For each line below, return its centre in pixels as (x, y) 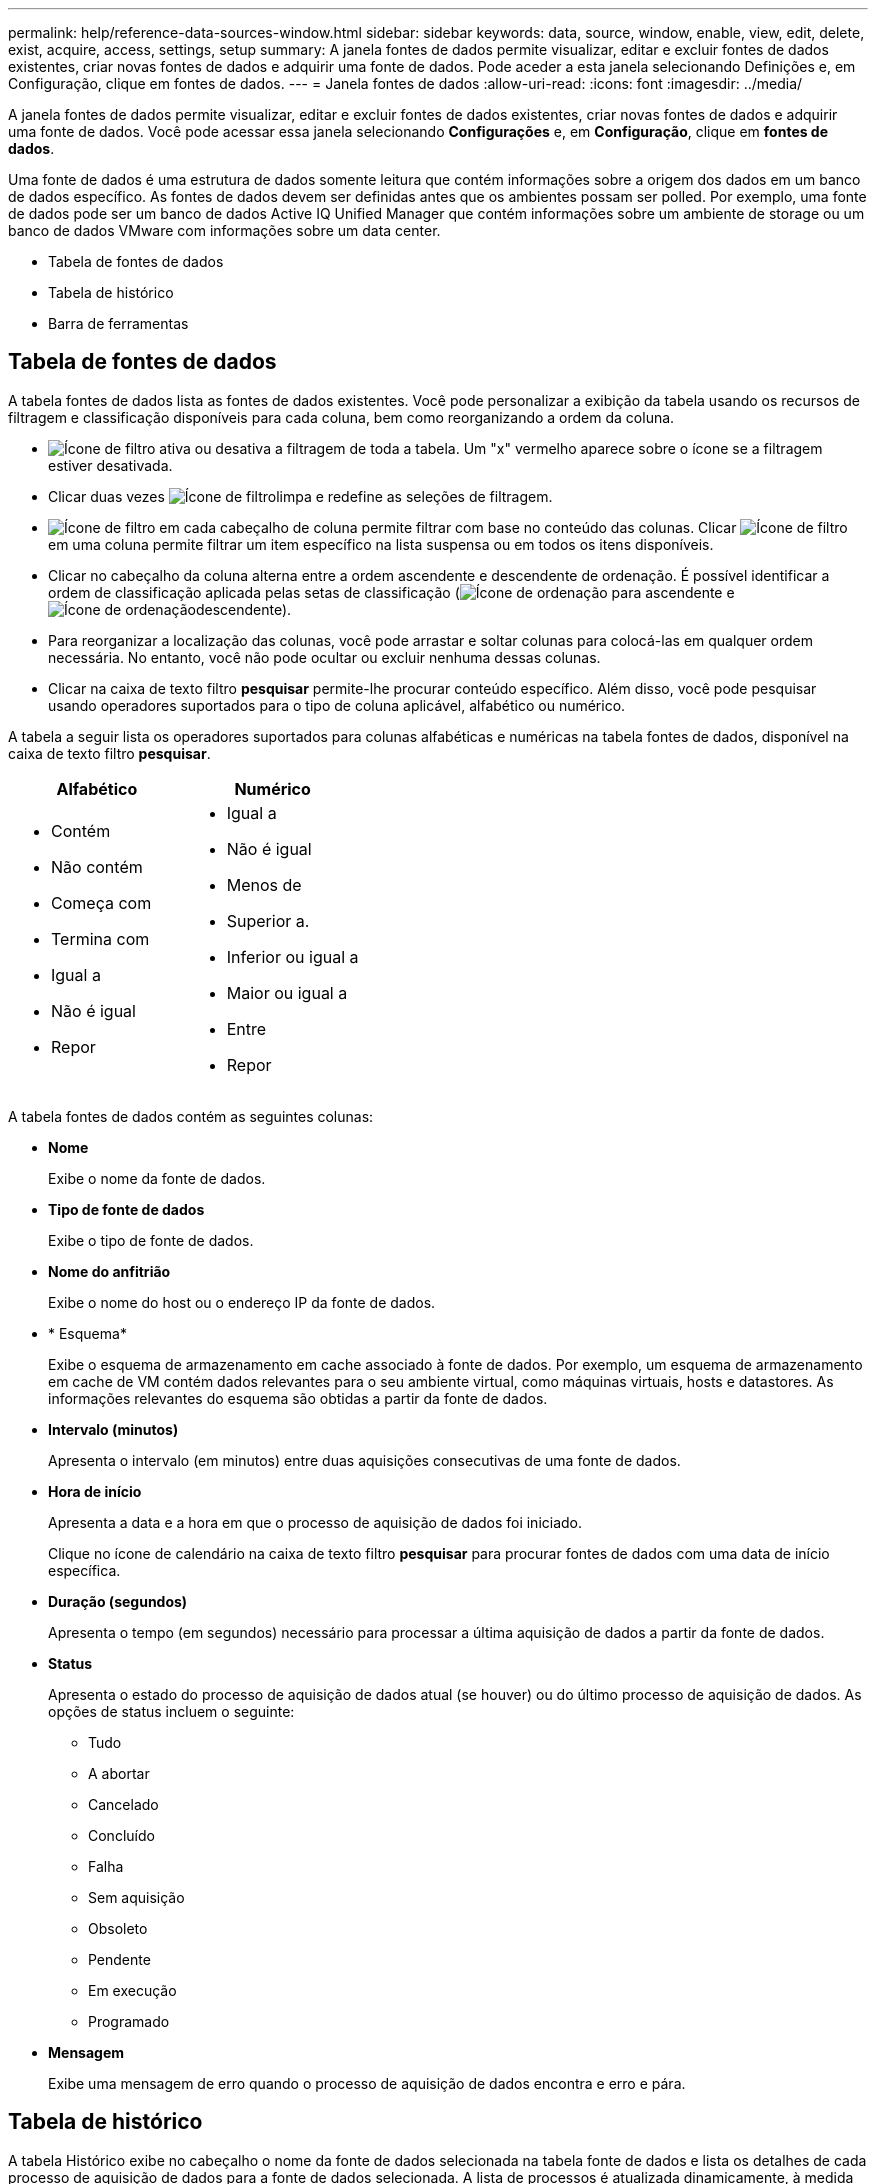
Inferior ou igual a (292, 956)
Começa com (101, 902)
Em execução (132, 1990)
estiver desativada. (110, 465)
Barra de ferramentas (118, 323)
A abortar (119, 1773)
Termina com (100, 938)
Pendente (119, 1959)
